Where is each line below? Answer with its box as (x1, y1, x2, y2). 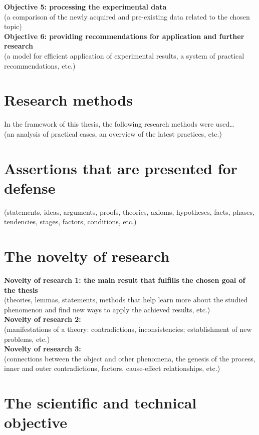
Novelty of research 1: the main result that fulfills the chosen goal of (4, 275, 245, 285)
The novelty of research (4, 246, 170, 266)
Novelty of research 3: (4, 343, 81, 354)
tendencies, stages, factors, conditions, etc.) (4, 216, 137, 227)
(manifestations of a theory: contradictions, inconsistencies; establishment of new (4, 324, 252, 334)
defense (4, 177, 56, 198)
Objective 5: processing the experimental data (4, 2, 167, 12)
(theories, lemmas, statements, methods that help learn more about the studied (4, 294, 248, 305)
